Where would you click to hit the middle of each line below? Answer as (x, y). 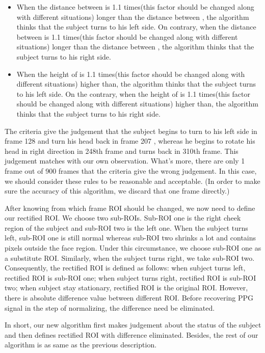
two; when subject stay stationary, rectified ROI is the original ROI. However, (126, 288)
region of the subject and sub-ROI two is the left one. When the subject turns (126, 227)
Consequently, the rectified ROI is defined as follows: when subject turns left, (125, 268)
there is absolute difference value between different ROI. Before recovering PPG (129, 298)
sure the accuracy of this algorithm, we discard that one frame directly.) (117, 191)
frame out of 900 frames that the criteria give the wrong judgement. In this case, (131, 170)
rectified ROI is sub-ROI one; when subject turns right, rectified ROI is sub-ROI (130, 277)
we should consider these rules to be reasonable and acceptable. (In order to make (132, 181)
